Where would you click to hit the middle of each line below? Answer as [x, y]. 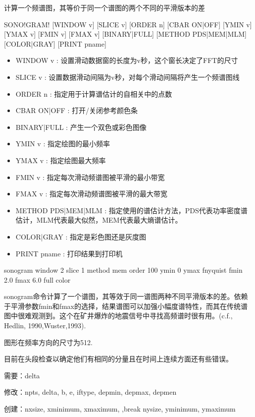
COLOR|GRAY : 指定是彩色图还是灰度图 [81, 236]
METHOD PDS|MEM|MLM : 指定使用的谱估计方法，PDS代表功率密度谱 [131, 210]
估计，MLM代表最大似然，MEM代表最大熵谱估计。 [99, 220]
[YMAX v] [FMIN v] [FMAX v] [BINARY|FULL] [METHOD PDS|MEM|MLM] [125, 34]
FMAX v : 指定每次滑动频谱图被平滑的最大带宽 [92, 194]
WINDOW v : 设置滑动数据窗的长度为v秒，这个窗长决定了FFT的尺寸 [127, 60]
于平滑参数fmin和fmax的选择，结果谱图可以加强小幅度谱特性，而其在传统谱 [126, 306]
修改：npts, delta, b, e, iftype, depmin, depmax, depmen [90, 392]
